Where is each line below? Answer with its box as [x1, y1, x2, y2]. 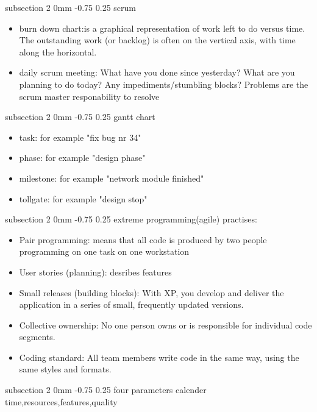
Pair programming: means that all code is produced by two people [19, 233, 267, 246]
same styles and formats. [19, 363, 112, 375]
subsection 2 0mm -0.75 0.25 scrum [5, 1, 136, 13]
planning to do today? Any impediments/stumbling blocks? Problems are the [19, 77, 308, 90]
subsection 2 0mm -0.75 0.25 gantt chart [5, 110, 155, 123]
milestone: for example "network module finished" [19, 171, 204, 184]
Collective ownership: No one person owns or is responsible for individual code [19, 318, 312, 331]
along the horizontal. [19, 45, 97, 58]
